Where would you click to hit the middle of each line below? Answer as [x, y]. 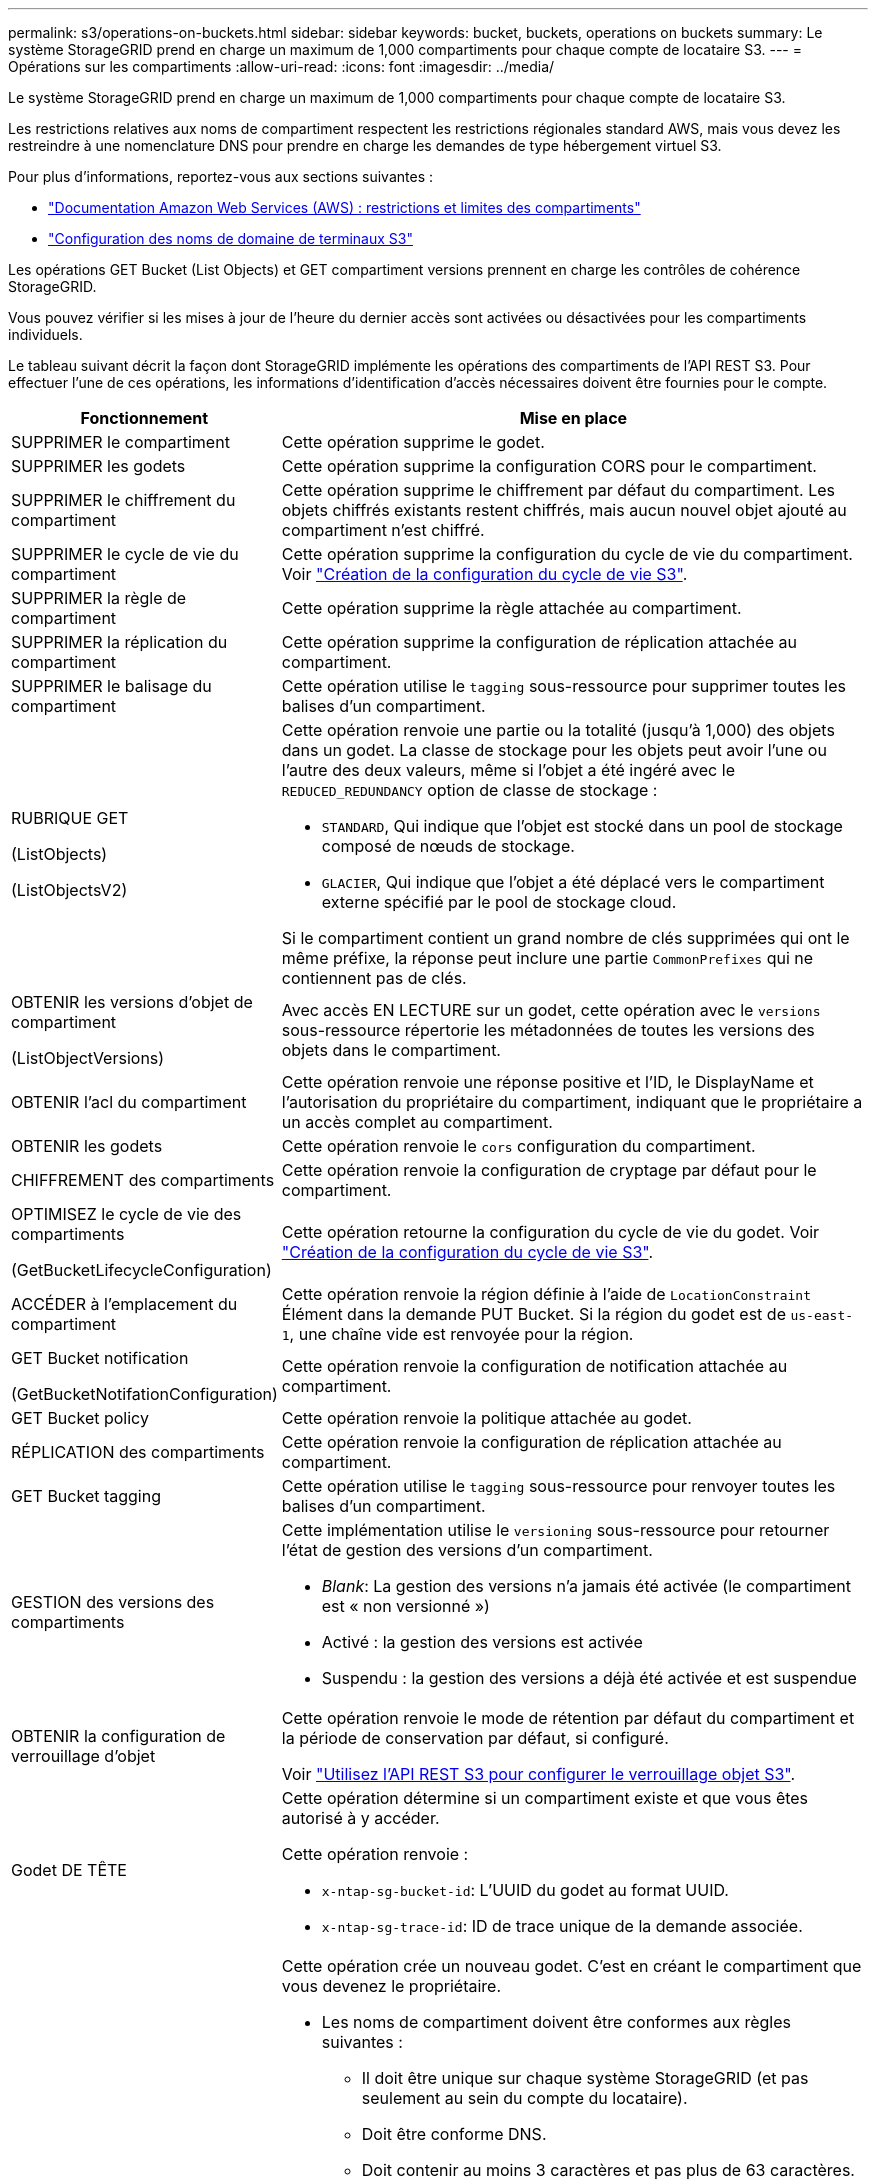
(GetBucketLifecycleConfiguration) [141, 1270]
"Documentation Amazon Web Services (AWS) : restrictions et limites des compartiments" [344, 207]
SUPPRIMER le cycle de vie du [125, 554]
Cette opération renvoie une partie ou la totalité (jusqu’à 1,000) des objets [558, 730]
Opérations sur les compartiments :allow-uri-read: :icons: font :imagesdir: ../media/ [281, 66]
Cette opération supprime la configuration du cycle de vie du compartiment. [567, 554]
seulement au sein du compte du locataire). [524, 2098]
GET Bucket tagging [86, 1496]
